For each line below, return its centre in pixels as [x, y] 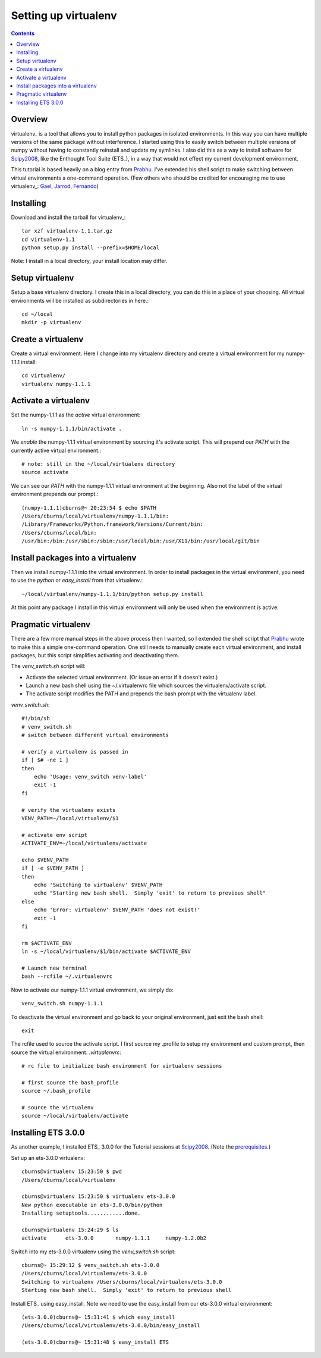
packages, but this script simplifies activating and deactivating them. [95, 655]
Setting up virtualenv [64, 15]
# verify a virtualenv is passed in [75, 752]
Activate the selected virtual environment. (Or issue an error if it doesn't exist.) [122, 677]
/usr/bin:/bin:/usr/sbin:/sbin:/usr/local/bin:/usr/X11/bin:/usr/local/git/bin [141, 541]
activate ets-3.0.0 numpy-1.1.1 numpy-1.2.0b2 [114, 1238]
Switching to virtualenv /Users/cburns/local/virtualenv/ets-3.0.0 [122, 1282]
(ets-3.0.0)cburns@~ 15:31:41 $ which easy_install [98, 1317]
